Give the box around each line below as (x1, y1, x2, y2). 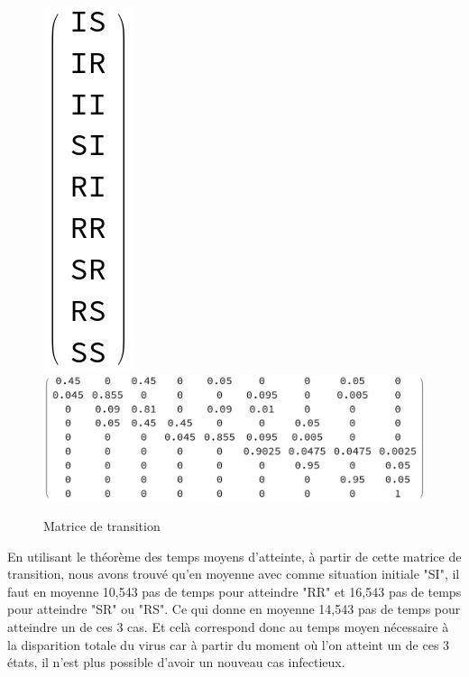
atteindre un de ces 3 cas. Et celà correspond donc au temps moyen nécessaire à (7, 618, 449, 636)
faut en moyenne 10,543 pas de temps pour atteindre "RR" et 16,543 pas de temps (7, 581, 462, 600)
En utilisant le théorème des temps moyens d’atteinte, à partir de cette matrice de (7, 546, 462, 565)
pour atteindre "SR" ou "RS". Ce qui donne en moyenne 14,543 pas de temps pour (7, 599, 461, 618)
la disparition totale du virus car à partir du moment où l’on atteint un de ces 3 (7, 635, 450, 654)
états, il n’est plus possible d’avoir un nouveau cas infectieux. (7, 653, 345, 672)
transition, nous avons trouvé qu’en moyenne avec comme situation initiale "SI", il (7, 564, 460, 583)
